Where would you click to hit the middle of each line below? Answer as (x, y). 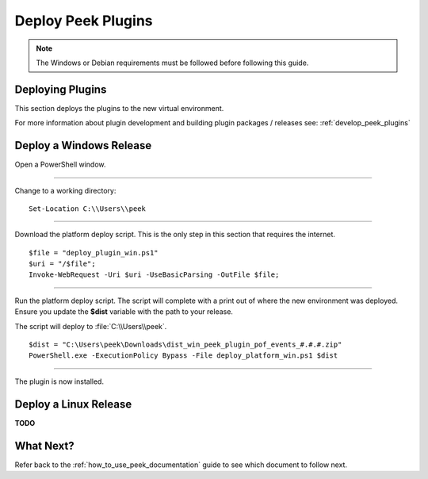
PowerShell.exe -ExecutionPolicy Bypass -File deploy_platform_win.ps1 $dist (183, 356)
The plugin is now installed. (59, 381)
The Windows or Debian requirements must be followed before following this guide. (172, 63)
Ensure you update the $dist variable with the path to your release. (124, 312)
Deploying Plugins (61, 89)
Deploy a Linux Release (73, 404)
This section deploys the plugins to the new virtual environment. (119, 108)
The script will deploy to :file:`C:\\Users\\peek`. (91, 326)
